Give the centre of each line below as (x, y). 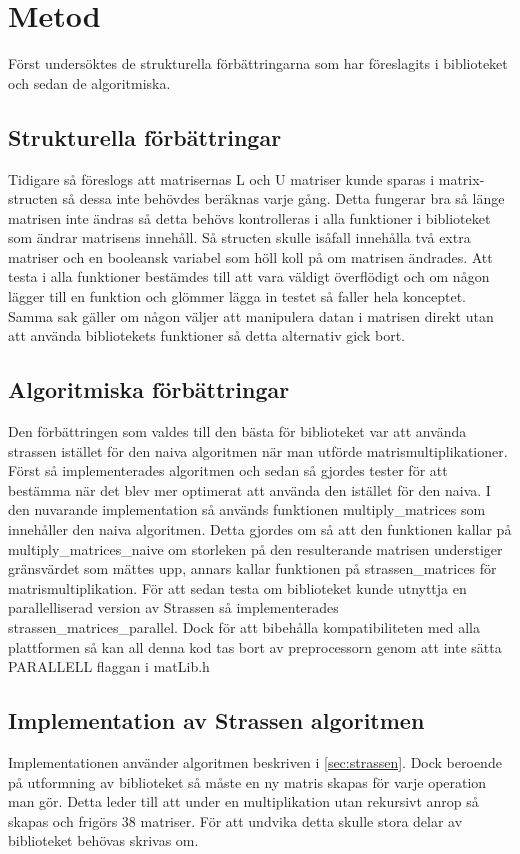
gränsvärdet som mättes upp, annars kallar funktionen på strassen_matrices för (252, 568)
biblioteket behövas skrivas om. (103, 840)
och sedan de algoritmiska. (89, 82)
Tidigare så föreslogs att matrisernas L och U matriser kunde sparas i (221, 178)
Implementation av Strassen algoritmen (216, 720)
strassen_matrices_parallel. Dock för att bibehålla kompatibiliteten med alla (244, 627)
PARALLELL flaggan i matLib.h (109, 666)
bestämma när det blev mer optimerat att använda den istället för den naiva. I (249, 489)
